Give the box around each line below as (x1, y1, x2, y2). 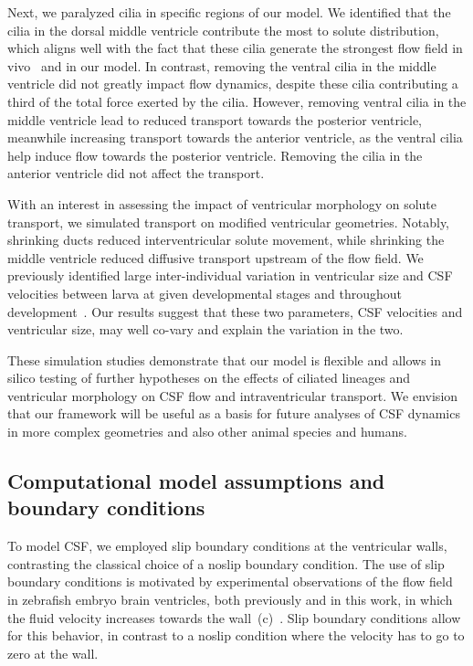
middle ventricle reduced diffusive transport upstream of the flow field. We (7, 248, 424, 267)
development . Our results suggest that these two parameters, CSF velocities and (7, 301, 463, 321)
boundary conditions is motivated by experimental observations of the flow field (7, 572, 453, 591)
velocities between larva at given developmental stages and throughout (7, 283, 402, 302)
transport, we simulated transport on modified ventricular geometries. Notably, (7, 212, 450, 231)
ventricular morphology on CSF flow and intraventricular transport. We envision (7, 386, 458, 405)
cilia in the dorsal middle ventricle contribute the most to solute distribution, (7, 20, 439, 39)
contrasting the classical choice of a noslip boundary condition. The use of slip (7, 554, 445, 573)
